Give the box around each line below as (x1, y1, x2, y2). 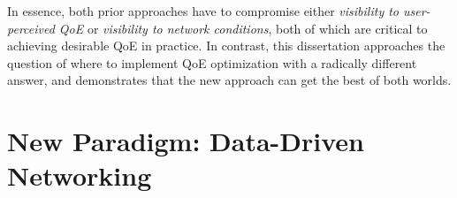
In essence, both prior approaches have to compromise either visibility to (7, 2, 400, 19)
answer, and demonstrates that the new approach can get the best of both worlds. (7, 71, 452, 89)
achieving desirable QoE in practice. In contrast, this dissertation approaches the (7, 36, 446, 55)
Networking (7, 157, 152, 194)
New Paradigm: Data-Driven (7, 123, 364, 159)
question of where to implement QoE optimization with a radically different (7, 53, 417, 72)
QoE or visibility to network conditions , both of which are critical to (58, 19, 428, 37)
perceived (7, 19, 55, 37)
